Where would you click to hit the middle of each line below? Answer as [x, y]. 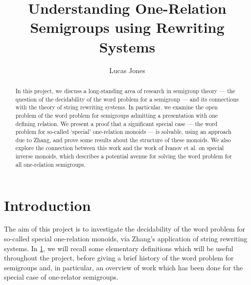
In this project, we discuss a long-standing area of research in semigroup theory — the [125, 91]
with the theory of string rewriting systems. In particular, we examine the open [116, 107]
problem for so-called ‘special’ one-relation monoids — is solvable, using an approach [123, 132]
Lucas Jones [127, 70]
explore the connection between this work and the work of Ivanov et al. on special [120, 148]
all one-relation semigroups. [50, 164]
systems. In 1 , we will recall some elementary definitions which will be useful [119, 248]
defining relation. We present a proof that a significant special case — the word [116, 123]
